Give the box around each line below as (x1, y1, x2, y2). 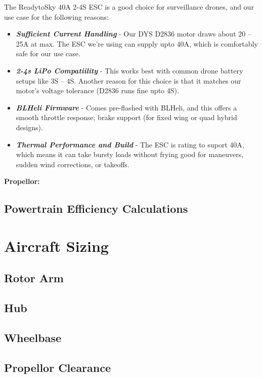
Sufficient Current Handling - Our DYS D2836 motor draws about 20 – (16, 28, 251, 39)
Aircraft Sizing (4, 235, 109, 256)
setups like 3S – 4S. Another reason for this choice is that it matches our (16, 75, 241, 86)
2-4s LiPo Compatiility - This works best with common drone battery (16, 65, 243, 75)
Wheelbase (4, 330, 61, 346)
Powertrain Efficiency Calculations (4, 201, 188, 216)
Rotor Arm (4, 270, 64, 286)
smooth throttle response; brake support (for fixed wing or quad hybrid (16, 112, 237, 123)
